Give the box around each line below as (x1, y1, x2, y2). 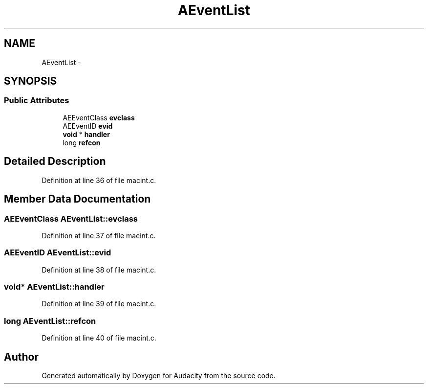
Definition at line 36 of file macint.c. (42, 176, 156, 184)
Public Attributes (4, 95, 69, 106)
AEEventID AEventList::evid (4, 248, 111, 258)
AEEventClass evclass (63, 113, 135, 122)
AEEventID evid (63, 121, 113, 130)
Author (4, 350, 39, 363)
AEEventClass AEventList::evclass (4, 213, 138, 224)
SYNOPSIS (4, 75, 57, 88)
